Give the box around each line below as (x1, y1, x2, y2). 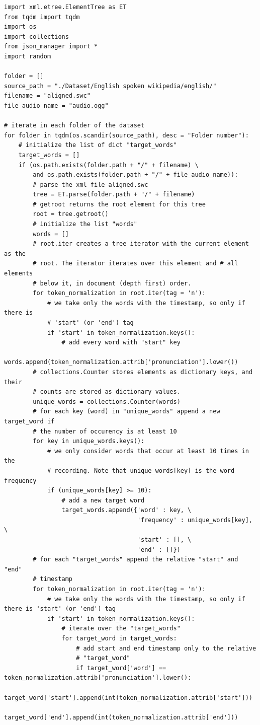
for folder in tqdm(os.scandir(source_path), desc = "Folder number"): (4, 131, 249, 139)
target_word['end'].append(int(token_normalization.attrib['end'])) (4, 713, 238, 721)
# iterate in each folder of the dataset (4, 122, 145, 129)
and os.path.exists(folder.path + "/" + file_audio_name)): (33, 171, 238, 179)
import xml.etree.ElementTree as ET (4, 4, 127, 11)
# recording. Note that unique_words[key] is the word (47, 467, 235, 474)
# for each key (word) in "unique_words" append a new (33, 408, 220, 415)
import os (4, 23, 37, 31)
